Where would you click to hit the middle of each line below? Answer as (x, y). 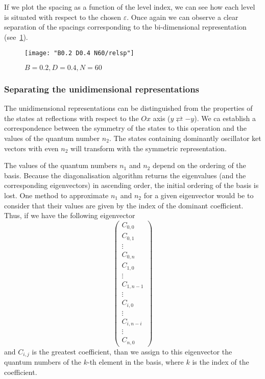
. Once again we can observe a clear (183, 17)
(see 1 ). (16, 37)
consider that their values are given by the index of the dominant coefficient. (124, 205)
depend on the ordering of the (199, 165)
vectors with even (31, 148)
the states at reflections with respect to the (71, 118)
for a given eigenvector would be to (199, 195)
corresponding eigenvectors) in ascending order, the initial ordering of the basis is (131, 185)
